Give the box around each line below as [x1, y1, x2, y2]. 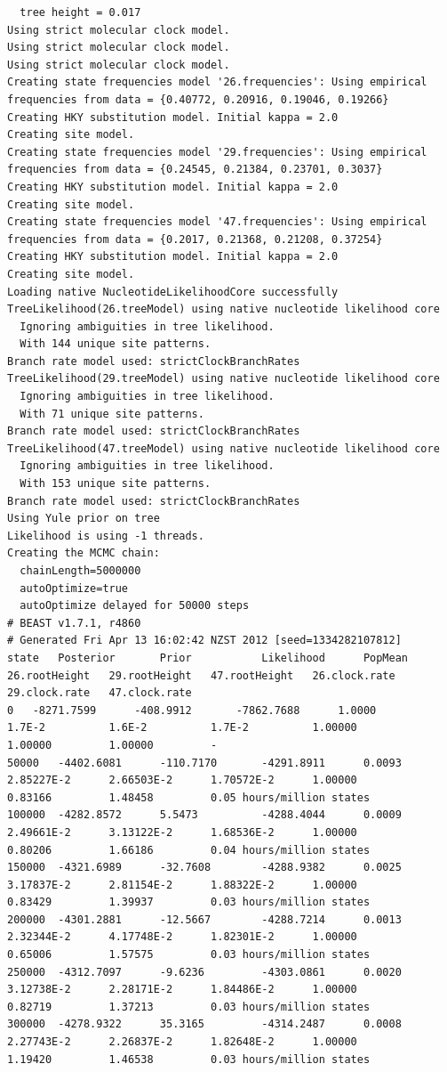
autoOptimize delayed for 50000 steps [20, 599, 250, 613]
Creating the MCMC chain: [7, 547, 160, 560]
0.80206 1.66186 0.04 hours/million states [7, 843, 371, 857]
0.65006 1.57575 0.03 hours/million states [7, 948, 371, 962]
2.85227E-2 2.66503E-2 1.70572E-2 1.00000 [7, 774, 357, 787]
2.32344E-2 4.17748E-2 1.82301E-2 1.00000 [7, 930, 357, 944]
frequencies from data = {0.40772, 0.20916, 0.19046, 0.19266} [7, 93, 389, 106]
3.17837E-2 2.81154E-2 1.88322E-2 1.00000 [7, 878, 357, 891]
